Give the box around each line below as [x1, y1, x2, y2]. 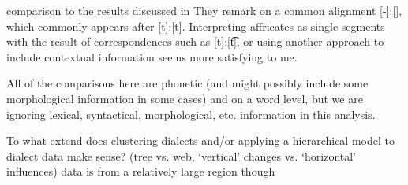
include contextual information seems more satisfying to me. [6, 48, 298, 65]
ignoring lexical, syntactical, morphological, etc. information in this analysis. [6, 105, 376, 122]
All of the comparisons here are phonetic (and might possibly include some [6, 75, 369, 91]
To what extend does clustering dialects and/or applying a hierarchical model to [6, 132, 395, 149]
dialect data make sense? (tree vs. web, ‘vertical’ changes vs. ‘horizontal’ [6, 147, 357, 164]
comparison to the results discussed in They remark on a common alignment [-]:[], [6, 2, 402, 18]
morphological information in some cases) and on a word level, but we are [6, 90, 363, 106]
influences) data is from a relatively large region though [6, 163, 275, 179]
